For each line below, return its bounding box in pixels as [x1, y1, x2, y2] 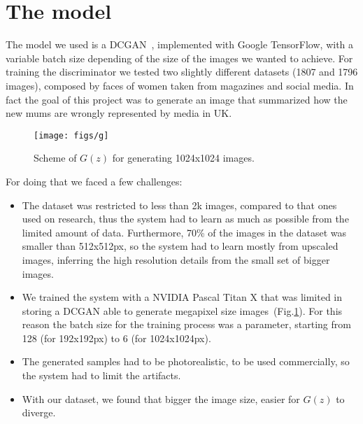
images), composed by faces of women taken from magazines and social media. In [6, 78, 354, 92]
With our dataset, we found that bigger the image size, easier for [22, 391, 300, 406]
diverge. [22, 405, 56, 420]
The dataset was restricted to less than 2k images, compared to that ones [22, 197, 337, 212]
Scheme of [34, 150, 77, 165]
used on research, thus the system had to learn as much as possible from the [22, 211, 349, 226]
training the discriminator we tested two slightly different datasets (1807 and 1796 [6, 64, 358, 79]
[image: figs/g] [34, 130, 109, 141]
